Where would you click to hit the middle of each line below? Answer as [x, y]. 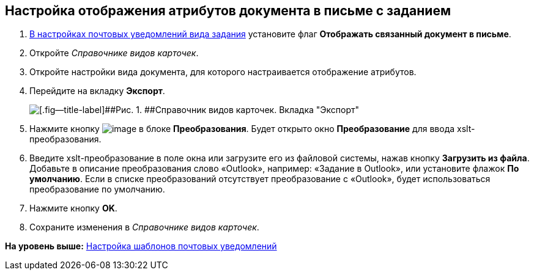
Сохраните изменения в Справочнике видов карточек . [144, 227]
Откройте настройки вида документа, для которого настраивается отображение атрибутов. [223, 72]
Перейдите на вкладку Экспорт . [97, 91]
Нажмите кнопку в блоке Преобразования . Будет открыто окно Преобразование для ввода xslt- [252, 129]
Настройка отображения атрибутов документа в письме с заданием [228, 11]
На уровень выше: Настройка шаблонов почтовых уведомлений [141, 246]
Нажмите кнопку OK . [73, 208]
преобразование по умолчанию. [97, 189]
